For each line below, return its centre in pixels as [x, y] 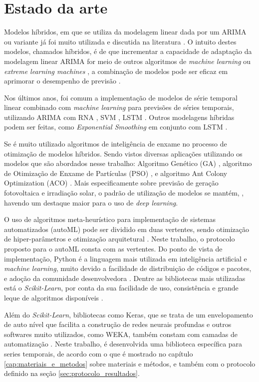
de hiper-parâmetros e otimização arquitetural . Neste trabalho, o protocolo [120, 239]
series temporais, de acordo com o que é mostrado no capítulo [99, 353]
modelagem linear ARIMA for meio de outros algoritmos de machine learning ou [128, 61]
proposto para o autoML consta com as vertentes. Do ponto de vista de [113, 248]
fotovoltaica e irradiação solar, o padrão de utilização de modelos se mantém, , [124, 193]
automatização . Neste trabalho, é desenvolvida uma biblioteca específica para [123, 344]
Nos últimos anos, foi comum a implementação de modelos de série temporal [121, 97]
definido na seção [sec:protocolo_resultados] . [72, 373]
